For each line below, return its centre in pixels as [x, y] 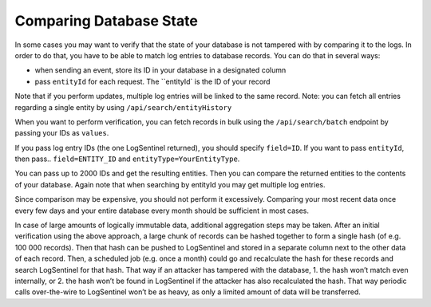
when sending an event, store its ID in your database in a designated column [160, 70]
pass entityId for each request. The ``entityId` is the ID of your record [152, 81]
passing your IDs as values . [62, 133]
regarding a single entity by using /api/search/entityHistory [123, 107]
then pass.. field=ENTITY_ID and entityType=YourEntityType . [127, 159]
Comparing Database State [107, 21]
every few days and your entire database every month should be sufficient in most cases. [162, 211]
